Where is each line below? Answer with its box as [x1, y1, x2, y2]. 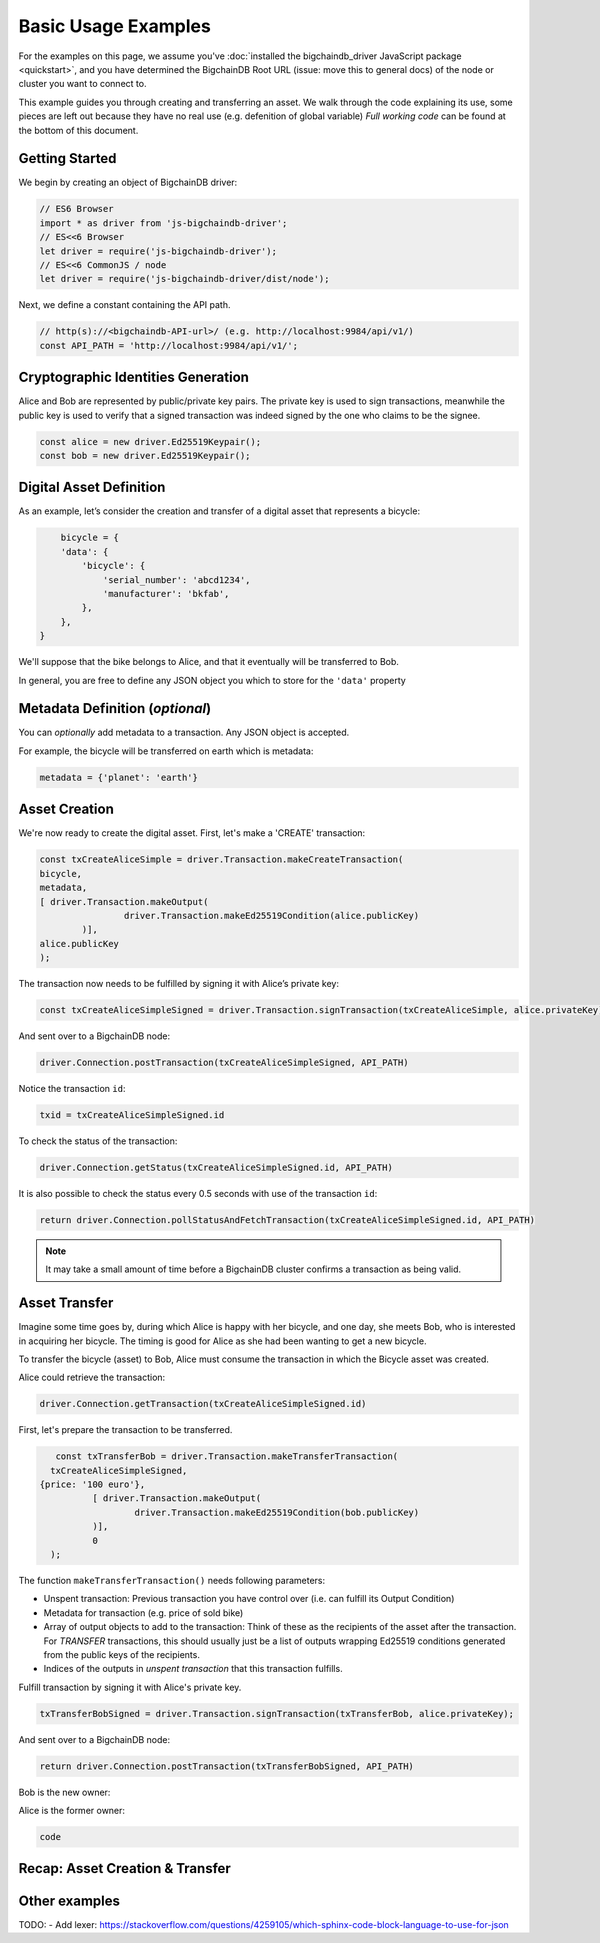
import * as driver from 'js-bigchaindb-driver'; [39, 217, 288, 229]
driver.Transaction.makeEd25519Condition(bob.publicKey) [134, 1506, 420, 1518]
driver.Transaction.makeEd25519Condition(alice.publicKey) [123, 910, 420, 921]
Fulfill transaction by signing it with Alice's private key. [18, 1681, 242, 1693]
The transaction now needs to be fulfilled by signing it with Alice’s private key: [18, 978, 340, 990]
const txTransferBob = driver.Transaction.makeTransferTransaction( [55, 1451, 399, 1462]
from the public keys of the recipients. [43, 1648, 200, 1660]
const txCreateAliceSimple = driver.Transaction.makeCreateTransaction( [39, 854, 404, 865]
